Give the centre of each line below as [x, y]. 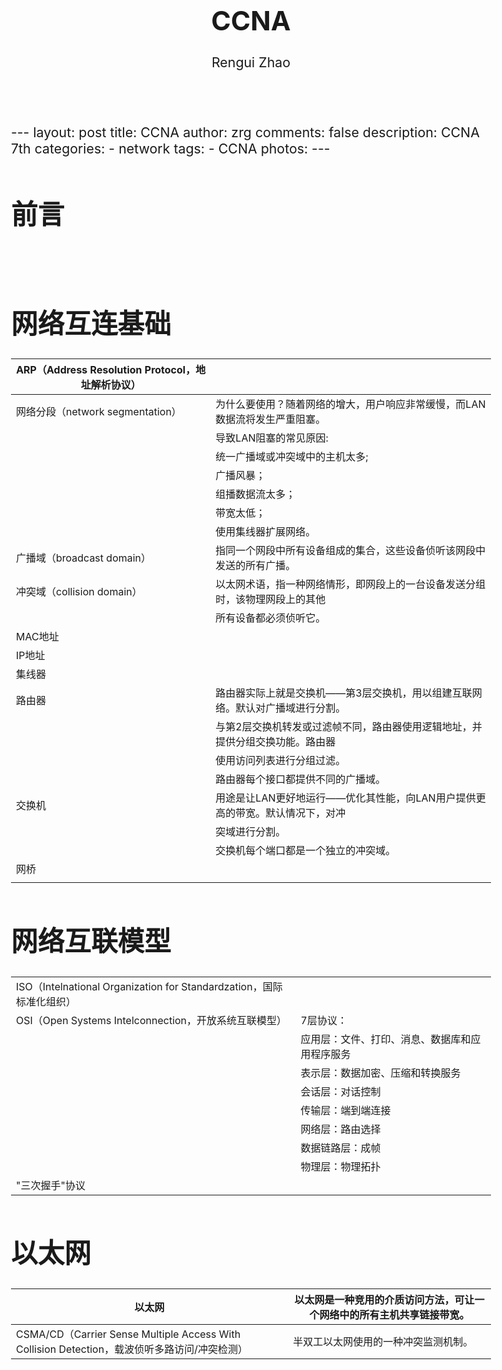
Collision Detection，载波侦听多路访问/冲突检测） [132, 1349]
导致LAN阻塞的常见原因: [272, 438]
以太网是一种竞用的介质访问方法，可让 [384, 1299]
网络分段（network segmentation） [99, 412]
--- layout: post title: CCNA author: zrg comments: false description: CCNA [245, 132]
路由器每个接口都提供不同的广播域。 [300, 779]
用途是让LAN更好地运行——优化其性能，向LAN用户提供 [345, 798]
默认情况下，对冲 [305, 813]
